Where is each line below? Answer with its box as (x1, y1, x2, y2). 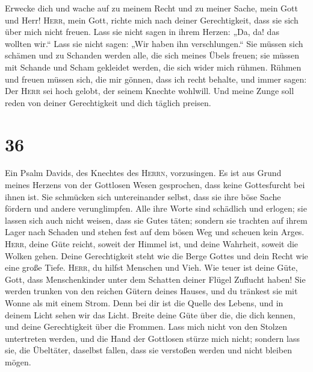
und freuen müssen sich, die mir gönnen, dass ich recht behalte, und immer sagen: (5, 72, 307, 85)
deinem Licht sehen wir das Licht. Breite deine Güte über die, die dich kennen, (5, 308, 296, 321)
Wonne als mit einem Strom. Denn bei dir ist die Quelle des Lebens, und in (5, 297, 284, 309)
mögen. (5, 355, 31, 368)
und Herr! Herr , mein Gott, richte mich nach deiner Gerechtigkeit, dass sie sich (5, 13, 299, 26)
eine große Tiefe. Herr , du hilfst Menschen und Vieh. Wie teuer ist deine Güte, (5, 261, 298, 274)
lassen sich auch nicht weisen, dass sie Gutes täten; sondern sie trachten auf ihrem (5, 213, 308, 226)
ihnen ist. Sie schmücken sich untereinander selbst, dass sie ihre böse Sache (5, 190, 281, 203)
